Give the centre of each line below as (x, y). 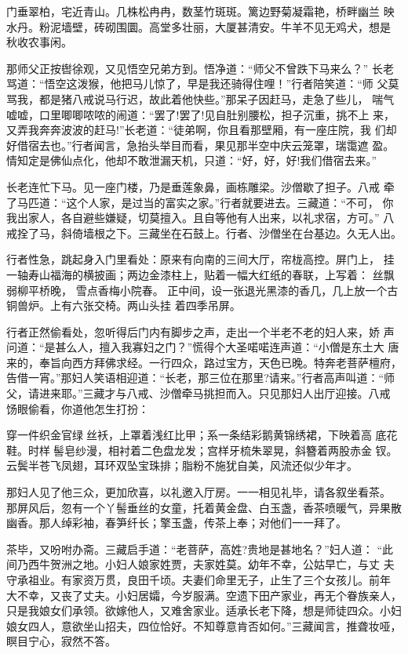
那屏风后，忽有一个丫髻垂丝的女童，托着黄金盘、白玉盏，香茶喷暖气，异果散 (204, 507)
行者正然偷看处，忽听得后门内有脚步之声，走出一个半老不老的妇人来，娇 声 (200, 331)
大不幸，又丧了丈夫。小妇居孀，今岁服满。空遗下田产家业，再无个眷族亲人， (204, 595)
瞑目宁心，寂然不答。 (61, 641)
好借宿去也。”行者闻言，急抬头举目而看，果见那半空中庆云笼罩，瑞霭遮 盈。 (200, 145)
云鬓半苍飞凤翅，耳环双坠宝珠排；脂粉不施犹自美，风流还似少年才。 (182, 465)
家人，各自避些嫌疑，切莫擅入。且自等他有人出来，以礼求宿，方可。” (204, 218)
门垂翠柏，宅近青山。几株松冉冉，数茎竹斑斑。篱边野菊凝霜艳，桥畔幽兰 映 (200, 11)
